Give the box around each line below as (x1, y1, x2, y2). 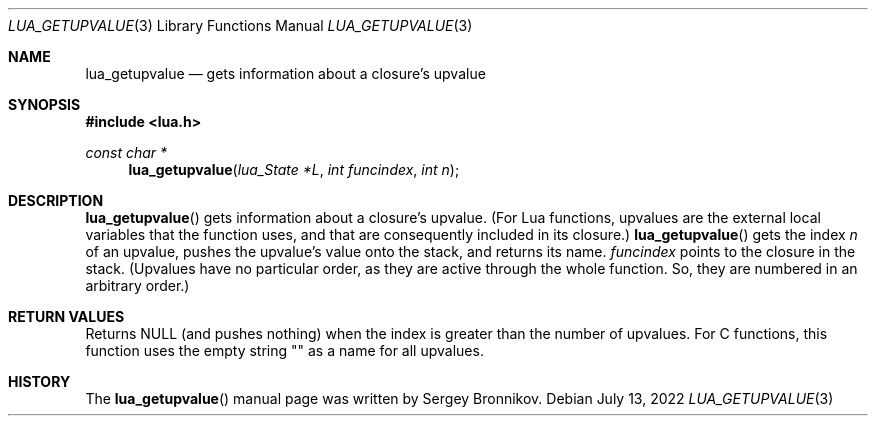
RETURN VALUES (8, 308, 125, 325)
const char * (85, 144, 168, 161)
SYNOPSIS (8, 96, 81, 113)
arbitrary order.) (85, 277, 190, 294)
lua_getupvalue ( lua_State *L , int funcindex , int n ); (128, 161, 460, 178)
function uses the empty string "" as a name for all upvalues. (85, 342, 484, 359)
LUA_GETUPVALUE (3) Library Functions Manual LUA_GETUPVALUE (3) (8, 17, 473, 34)
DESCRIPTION (8, 192, 104, 209)
